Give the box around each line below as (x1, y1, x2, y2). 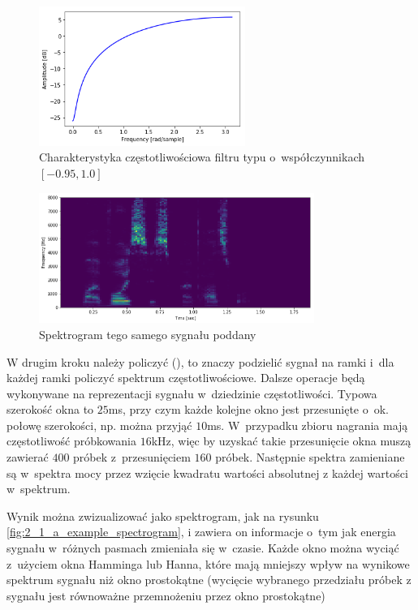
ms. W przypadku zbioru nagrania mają (207, 416, 408, 433)
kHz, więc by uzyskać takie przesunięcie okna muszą (151, 432, 412, 449)
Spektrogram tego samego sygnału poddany (39, 325, 256, 342)
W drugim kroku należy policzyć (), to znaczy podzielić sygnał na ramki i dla (6, 353, 394, 370)
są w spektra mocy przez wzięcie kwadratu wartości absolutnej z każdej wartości (6, 464, 408, 481)
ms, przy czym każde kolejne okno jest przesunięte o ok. (108, 401, 389, 418)
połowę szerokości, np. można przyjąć (6, 416, 192, 433)
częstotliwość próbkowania (6, 432, 137, 449)
